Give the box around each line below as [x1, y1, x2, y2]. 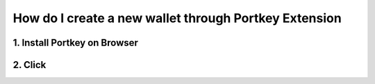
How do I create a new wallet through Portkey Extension [12, 10, 342, 26]
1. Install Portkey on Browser [12, 37, 139, 49]
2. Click [12, 59, 47, 71]
